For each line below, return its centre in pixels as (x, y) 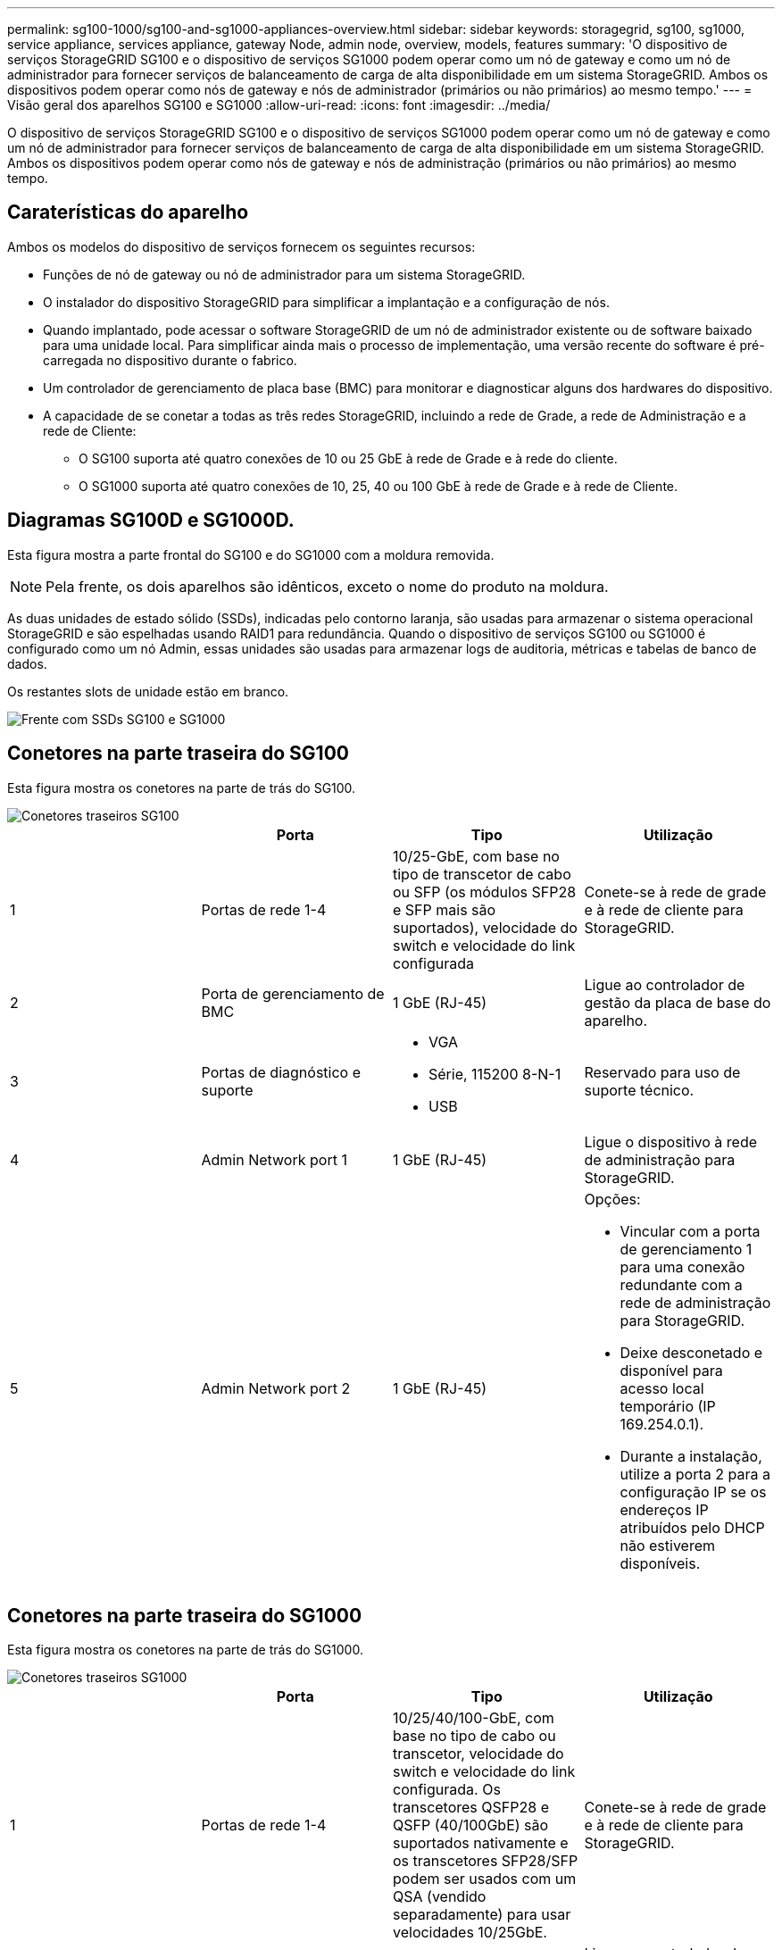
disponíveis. (660, 1563)
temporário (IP (668, 1406)
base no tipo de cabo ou (474, 1736)
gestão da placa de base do (678, 1002)
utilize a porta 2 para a (695, 1474)
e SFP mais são (445, 909)
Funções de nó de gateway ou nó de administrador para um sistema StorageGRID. (284, 274)
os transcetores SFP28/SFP (486, 1861)
